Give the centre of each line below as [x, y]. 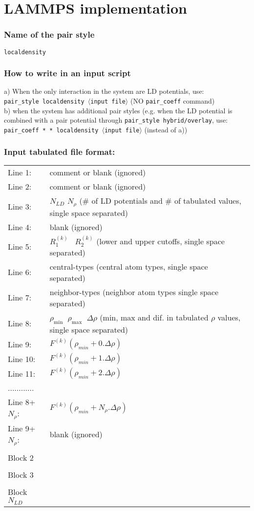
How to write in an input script [67, 73]
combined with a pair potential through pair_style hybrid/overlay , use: [116, 120]
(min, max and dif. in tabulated [154, 317]
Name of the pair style [49, 34]
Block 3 [21, 474]
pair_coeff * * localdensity [51, 130]
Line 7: [20, 298]
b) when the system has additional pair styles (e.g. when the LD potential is [118, 110]
